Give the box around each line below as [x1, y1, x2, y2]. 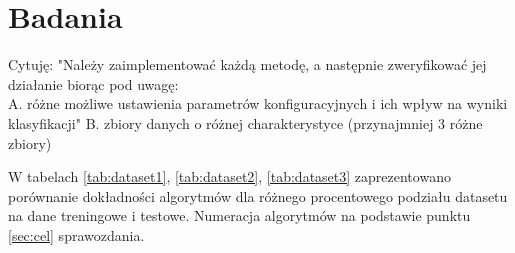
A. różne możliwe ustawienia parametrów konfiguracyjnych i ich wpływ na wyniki [8, 93, 508, 114]
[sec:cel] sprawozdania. [8, 224, 145, 245]
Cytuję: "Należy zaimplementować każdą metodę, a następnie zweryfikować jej [8, 54, 487, 75]
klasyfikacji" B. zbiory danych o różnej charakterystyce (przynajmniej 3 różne [8, 112, 483, 133]
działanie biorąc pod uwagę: [8, 73, 179, 94]
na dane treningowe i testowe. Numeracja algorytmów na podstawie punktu [8, 205, 471, 226]
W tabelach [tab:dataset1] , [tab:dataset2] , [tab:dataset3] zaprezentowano [8, 166, 451, 187]
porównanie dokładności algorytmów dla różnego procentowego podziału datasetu [8, 185, 508, 206]
